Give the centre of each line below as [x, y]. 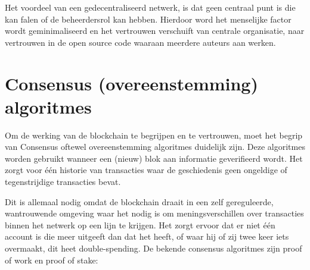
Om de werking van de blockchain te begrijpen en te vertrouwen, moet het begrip [154, 135]
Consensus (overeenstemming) [131, 83]
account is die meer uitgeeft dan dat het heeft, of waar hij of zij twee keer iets [147, 236]
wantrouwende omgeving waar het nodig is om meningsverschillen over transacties [154, 213]
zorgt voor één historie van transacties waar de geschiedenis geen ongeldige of [146, 170]
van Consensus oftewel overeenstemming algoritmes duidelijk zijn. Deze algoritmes [155, 147]
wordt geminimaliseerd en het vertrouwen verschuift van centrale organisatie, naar [155, 31]
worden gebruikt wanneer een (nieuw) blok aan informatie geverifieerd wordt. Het [154, 158]
